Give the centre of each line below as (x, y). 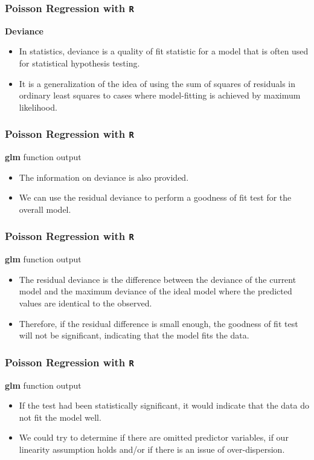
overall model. (45, 209)
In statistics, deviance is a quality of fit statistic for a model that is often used (164, 51)
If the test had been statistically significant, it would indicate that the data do (164, 405)
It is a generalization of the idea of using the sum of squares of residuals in (157, 83)
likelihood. (38, 107)
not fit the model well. (60, 417)
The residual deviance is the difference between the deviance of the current (158, 279)
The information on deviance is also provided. (104, 177)
